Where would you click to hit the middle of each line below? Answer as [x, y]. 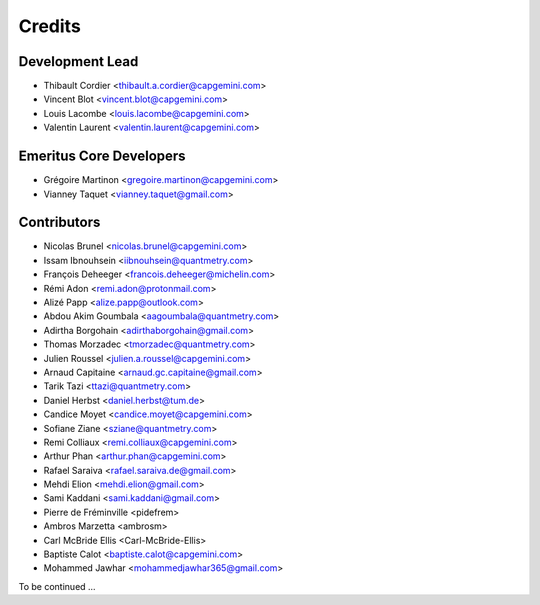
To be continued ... [57, 586]
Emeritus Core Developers [102, 156]
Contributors [59, 222]
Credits [50, 26]
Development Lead [78, 61]
